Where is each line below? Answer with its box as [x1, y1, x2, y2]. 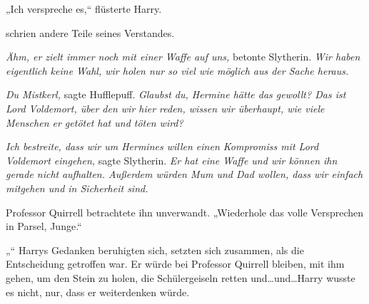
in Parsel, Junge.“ [6, 219, 82, 234]
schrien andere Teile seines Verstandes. [6, 25, 175, 40]
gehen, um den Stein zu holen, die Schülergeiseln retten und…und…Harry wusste [6, 270, 355, 285]
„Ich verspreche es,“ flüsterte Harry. [6, 1, 162, 16]
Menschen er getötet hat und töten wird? [6, 115, 183, 130]
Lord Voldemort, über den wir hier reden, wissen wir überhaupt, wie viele [6, 100, 325, 115]
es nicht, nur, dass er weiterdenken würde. [6, 284, 190, 299]
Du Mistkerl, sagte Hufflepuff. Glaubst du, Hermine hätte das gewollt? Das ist [6, 87, 346, 102]
